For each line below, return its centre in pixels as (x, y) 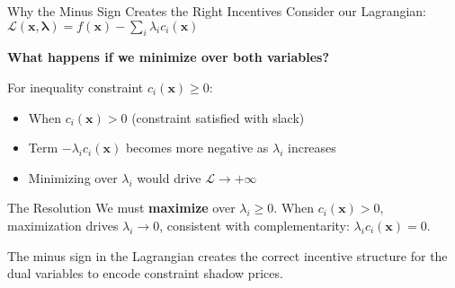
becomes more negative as (197, 148)
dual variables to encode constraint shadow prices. (145, 273)
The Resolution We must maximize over (121, 208)
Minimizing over (73, 177)
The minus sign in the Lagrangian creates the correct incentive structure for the (227, 255)
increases (312, 148)
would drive (169, 177)
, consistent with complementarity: (254, 225)
